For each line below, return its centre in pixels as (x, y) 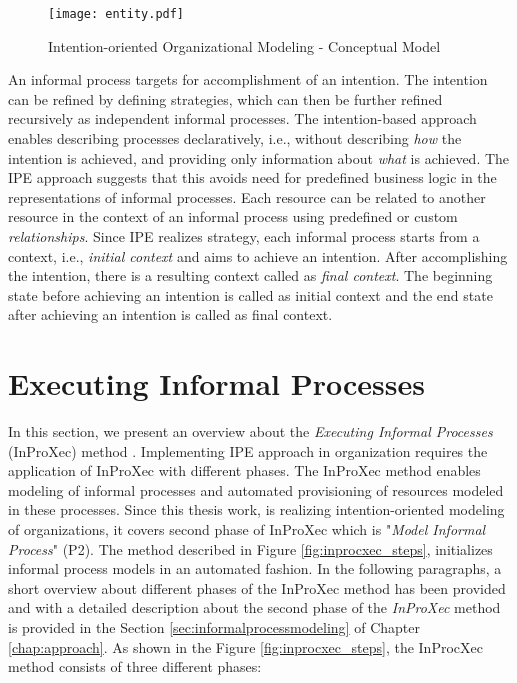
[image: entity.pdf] (116, 14)
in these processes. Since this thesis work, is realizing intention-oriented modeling (256, 509)
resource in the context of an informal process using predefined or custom (233, 216)
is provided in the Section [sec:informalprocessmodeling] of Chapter (214, 627)
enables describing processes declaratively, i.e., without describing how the (235, 138)
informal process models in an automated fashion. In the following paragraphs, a (255, 568)
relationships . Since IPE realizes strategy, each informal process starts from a (244, 236)
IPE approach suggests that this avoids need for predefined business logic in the (252, 177)
